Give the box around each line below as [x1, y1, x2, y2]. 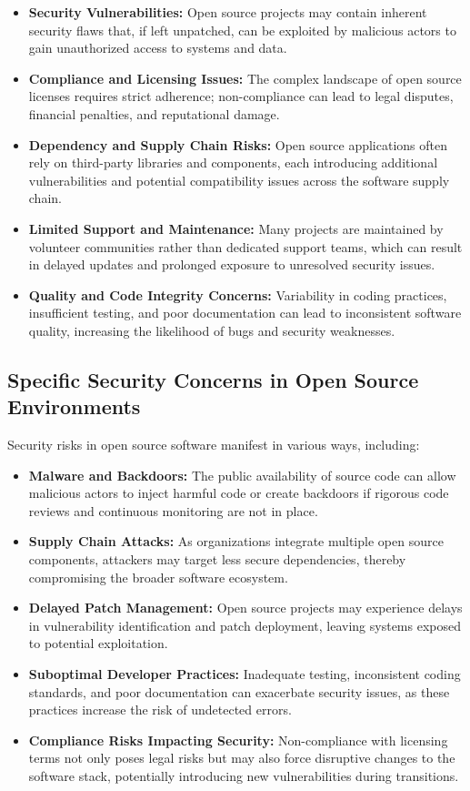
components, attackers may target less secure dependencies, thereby [28, 550, 406, 569]
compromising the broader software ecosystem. [28, 567, 288, 586]
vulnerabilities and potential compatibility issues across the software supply [28, 170, 450, 189]
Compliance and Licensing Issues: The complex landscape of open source [28, 68, 462, 87]
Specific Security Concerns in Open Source [7, 365, 419, 393]
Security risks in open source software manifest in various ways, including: [7, 435, 420, 454]
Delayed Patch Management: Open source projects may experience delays [28, 598, 463, 617]
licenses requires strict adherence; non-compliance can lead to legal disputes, [28, 86, 454, 106]
